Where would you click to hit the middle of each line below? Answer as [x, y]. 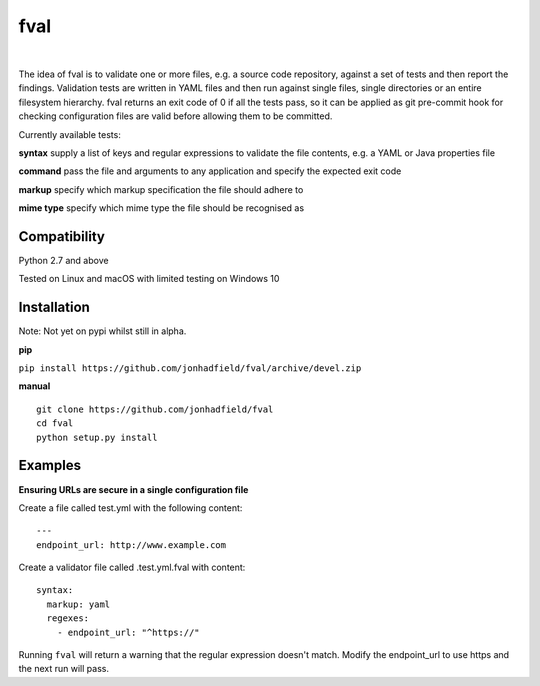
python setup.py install [97, 437]
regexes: [68, 618]
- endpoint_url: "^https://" [128, 632]
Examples [50, 465]
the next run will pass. [64, 669]
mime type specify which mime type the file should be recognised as [161, 208]
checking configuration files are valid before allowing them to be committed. [175, 116]
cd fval [55, 423]
